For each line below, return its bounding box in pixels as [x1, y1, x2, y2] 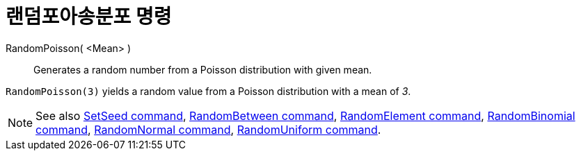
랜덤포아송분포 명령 [6, 5, 172, 28]
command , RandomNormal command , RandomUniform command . [35, 122, 381, 137]
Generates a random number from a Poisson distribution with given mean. [33, 63, 372, 76]
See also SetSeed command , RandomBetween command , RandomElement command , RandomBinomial [35, 108, 575, 123]
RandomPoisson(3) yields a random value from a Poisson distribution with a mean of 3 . [6, 85, 411, 97]
